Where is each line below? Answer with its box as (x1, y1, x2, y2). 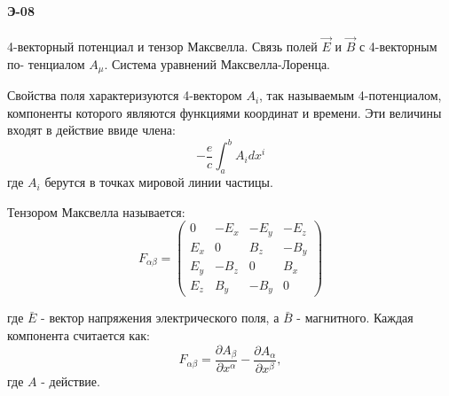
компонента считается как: (7, 325, 150, 344)
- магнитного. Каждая (296, 308, 414, 327)
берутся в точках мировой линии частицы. (44, 173, 273, 191)
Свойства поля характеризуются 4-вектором (7, 86, 242, 105)
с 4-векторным (358, 37, 437, 56)
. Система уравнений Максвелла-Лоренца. (104, 54, 331, 73)
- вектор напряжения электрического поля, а (41, 308, 280, 327)
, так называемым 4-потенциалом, (259, 86, 442, 105)
